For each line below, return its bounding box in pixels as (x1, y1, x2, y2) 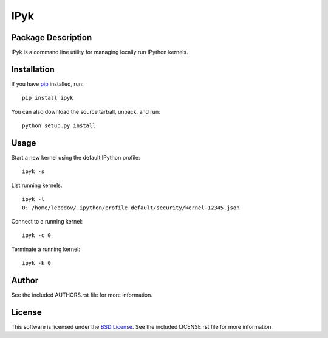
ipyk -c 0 (22, 232, 51, 239)
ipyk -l (22, 195, 45, 203)
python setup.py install (22, 122, 96, 129)
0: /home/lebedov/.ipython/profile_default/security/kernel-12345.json (22, 204, 240, 211)
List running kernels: (11, 181, 63, 189)
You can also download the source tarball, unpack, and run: (11, 108, 160, 115)
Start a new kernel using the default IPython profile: (11, 154, 140, 161)
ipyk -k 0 (22, 259, 51, 267)
